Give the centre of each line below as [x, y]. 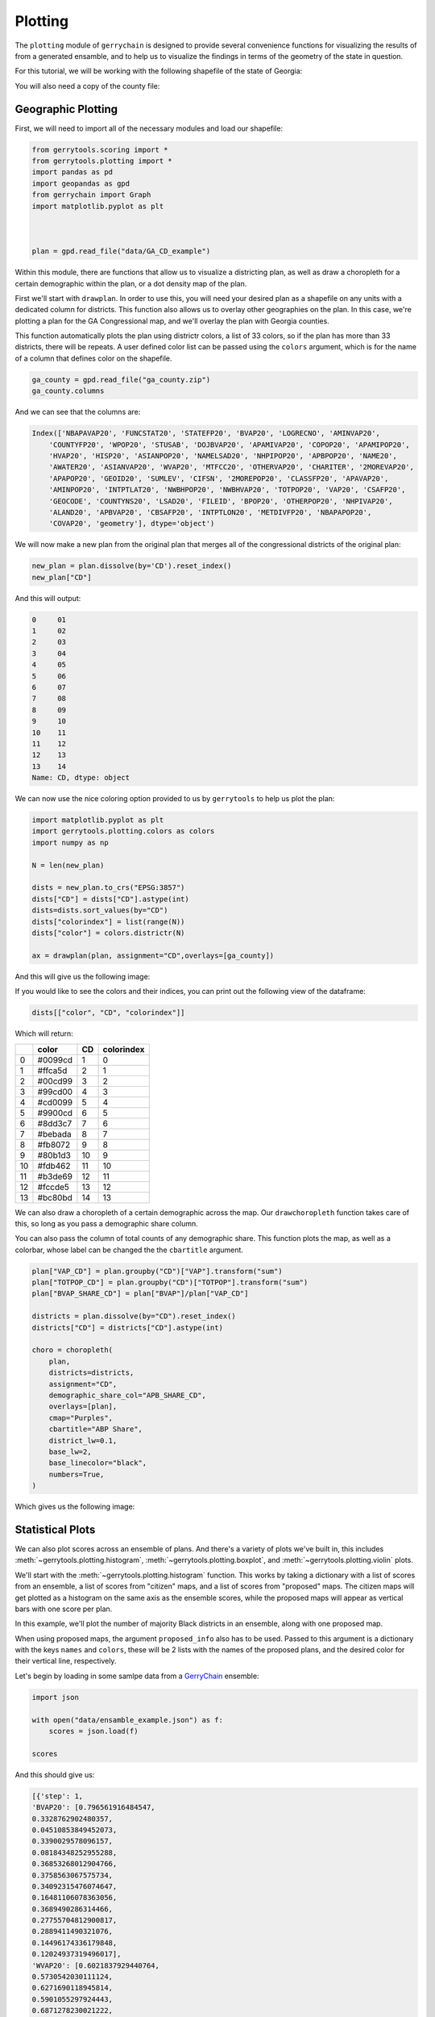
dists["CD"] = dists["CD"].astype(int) [110, 899]
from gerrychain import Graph [91, 195]
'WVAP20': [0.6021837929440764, [96, 1965]
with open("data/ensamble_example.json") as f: [127, 1720]
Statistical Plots [55, 1529]
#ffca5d [52, 1071]
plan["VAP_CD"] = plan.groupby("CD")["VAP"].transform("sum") [157, 1271]
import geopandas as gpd [81, 183]
